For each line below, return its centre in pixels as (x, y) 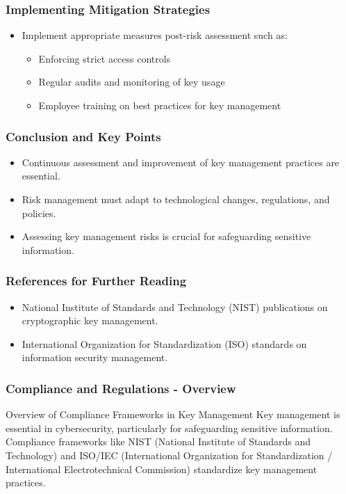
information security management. (95, 357)
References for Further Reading (96, 281)
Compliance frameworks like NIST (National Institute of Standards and (158, 441)
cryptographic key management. (90, 320)
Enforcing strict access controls (105, 58)
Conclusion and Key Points (83, 136)
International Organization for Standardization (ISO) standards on (164, 343)
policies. (39, 213)
